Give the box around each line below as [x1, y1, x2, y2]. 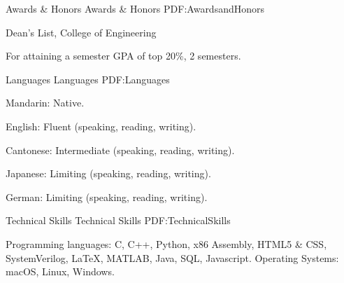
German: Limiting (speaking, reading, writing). [6, 189, 208, 204]
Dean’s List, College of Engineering [6, 25, 157, 39]
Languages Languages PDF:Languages [6, 71, 170, 86]
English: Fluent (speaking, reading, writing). [6, 118, 196, 133]
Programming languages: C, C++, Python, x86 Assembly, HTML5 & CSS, [6, 236, 327, 251]
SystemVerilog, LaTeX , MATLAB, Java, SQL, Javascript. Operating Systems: [6, 250, 339, 265]
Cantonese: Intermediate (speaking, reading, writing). [6, 142, 235, 157]
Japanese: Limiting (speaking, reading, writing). [6, 166, 211, 181]
